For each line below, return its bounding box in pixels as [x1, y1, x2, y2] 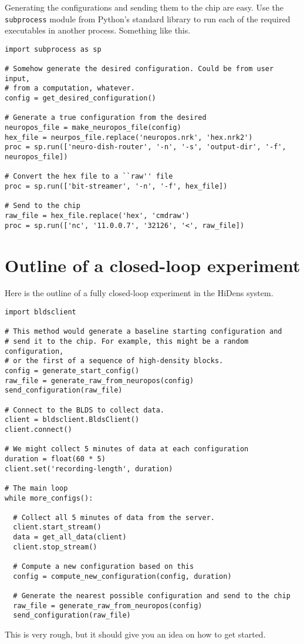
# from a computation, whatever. [5, 84, 135, 93]
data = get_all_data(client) [13, 533, 127, 542]
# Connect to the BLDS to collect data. [5, 405, 165, 414]
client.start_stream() [13, 523, 102, 532]
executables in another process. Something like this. [5, 24, 191, 36]
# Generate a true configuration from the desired [5, 113, 207, 122]
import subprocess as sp [5, 45, 102, 53]
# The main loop [5, 484, 68, 492]
